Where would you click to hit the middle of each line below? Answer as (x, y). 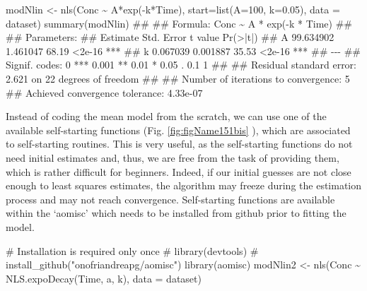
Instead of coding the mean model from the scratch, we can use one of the (166, 116)
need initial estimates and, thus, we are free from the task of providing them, (173, 157)
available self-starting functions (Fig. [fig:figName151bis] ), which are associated (178, 130)
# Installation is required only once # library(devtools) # (132, 250)
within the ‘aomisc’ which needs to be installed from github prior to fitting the (176, 213)
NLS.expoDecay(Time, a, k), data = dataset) (104, 278)
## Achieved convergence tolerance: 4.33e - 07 (104, 92)
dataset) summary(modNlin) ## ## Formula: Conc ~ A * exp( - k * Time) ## (179, 23)
